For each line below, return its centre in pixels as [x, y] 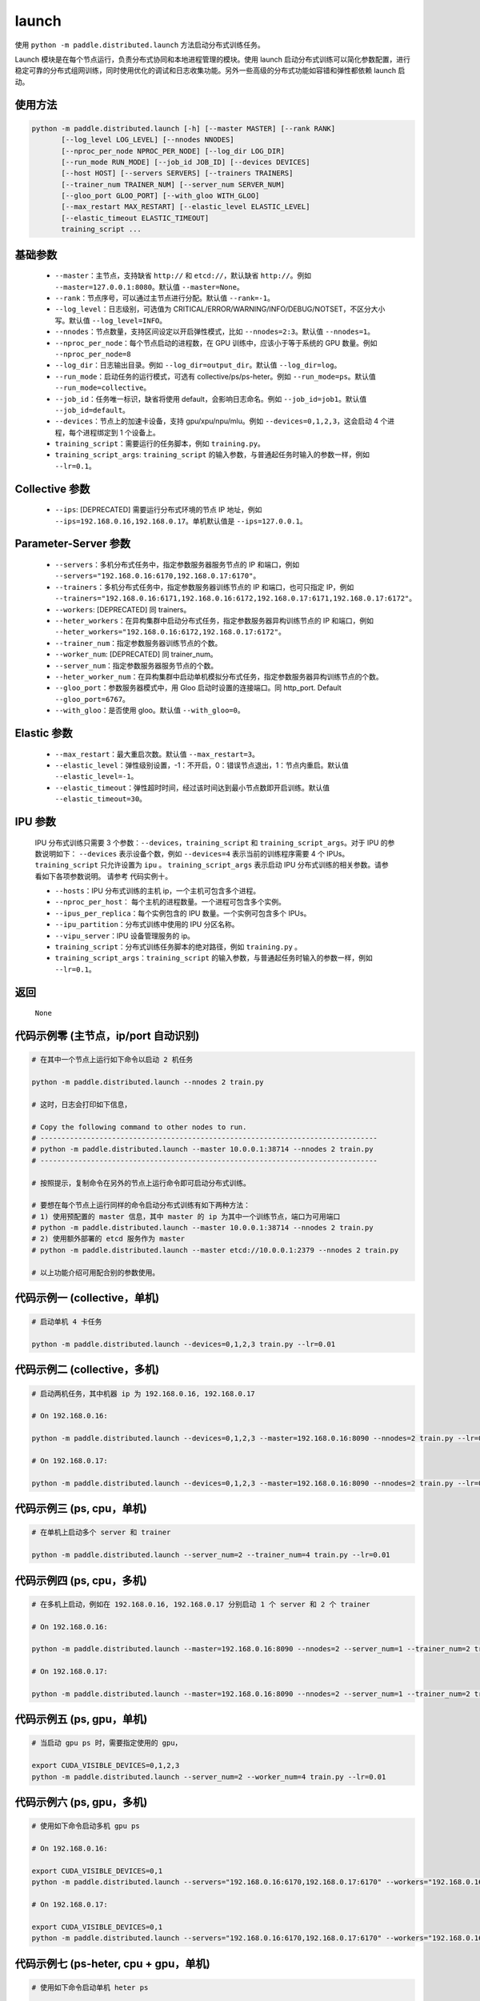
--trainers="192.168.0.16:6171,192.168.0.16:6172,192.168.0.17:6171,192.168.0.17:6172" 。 [236, 598]
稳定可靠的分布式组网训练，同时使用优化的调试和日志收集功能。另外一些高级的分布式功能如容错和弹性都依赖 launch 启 [210, 70]
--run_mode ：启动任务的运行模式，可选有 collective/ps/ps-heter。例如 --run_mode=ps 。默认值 [215, 376]
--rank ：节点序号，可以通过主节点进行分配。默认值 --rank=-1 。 [165, 298]
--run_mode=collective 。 [103, 387]
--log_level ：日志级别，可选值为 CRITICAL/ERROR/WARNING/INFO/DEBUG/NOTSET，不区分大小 [220, 309]
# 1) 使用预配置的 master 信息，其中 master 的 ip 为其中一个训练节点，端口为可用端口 [186, 1216]
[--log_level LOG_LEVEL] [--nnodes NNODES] [148, 140]
